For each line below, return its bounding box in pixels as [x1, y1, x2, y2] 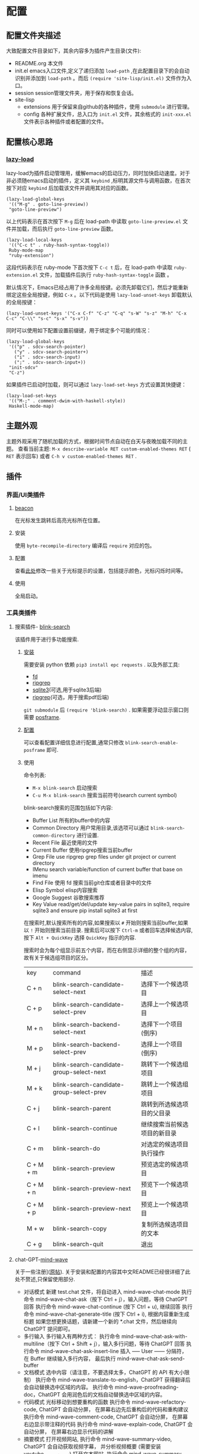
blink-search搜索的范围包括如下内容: [23, 804, 113, 811]
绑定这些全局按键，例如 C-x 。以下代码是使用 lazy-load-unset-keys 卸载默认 [6, 291, 192, 298]
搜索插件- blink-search [14, 623, 70, 630]
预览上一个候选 [141, 1201, 183, 1209]
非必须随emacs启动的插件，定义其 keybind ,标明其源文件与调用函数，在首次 [6, 177, 191, 184]
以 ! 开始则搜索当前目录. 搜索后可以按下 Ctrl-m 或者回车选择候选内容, [23, 926, 193, 934]
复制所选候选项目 [141, 1220, 189, 1228]
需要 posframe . [23, 714, 61, 721]
